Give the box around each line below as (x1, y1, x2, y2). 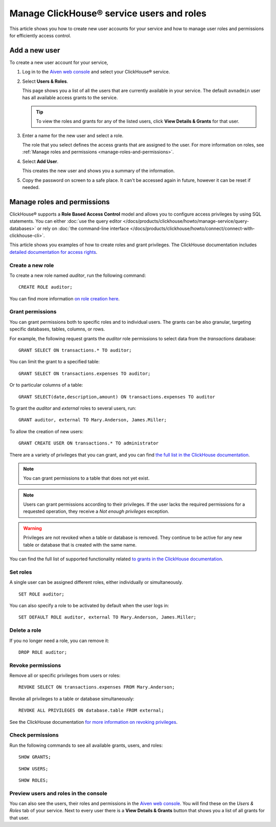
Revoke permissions (9, 661, 61, 669)
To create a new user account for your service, (9, 59, 108, 65)
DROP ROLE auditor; (18, 649, 67, 655)
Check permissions (9, 731, 59, 739)
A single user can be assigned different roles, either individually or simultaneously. (9, 579, 183, 585)
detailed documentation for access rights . (9, 249, 98, 255)
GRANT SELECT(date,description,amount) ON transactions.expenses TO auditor (18, 394, 216, 399)
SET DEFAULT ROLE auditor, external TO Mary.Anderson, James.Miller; (18, 615, 197, 620)
